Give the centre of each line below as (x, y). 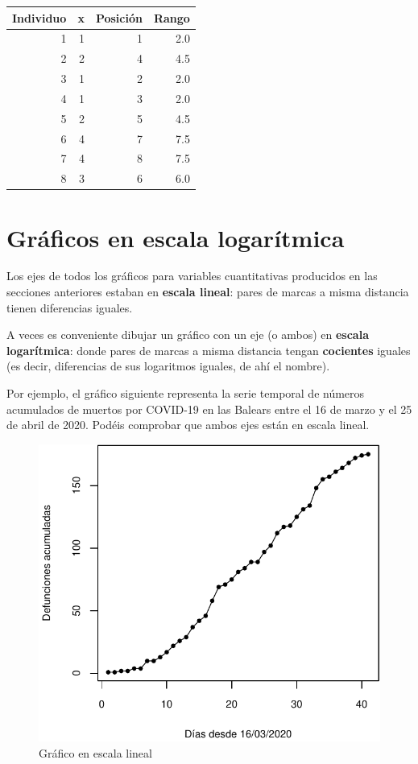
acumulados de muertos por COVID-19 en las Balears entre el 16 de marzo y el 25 (209, 409)
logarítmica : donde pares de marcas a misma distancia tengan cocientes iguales (209, 350)
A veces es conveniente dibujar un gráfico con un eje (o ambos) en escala (188, 335)
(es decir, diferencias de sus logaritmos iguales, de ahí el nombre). (168, 366)
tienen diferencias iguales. (70, 307)
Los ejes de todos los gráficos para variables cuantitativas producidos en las (192, 276)
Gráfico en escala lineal (95, 753)
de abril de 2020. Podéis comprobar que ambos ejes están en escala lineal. (188, 425)
